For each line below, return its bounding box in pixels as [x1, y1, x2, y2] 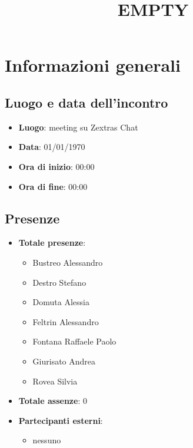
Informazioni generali [5, 53, 181, 77]
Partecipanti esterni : [18, 414, 103, 426]
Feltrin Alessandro [32, 315, 99, 327]
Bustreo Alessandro [32, 256, 103, 268]
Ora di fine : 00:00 [18, 180, 88, 192]
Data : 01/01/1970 [18, 141, 85, 153]
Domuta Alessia [32, 296, 89, 308]
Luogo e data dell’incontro [5, 93, 168, 111]
